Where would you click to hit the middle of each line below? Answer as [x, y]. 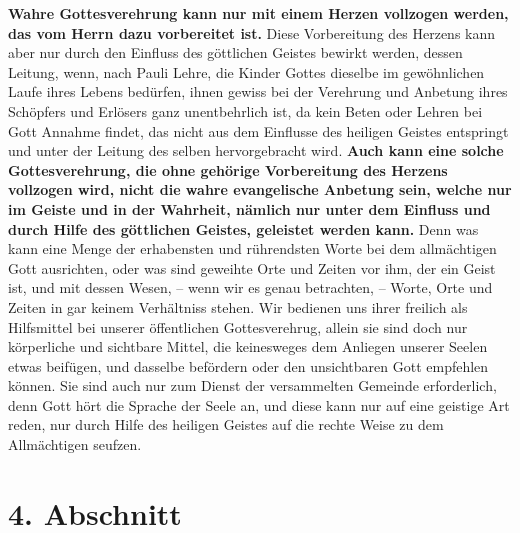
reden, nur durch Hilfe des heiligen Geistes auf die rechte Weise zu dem [226, 424]
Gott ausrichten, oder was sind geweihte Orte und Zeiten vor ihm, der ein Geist [252, 267]
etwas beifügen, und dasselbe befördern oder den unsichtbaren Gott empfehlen [248, 365]
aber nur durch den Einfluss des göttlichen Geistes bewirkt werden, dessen [235, 52]
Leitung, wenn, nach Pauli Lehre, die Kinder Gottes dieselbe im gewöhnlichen [246, 71]
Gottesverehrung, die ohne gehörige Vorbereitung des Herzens [228, 169]
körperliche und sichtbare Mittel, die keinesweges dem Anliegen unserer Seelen [248, 346]
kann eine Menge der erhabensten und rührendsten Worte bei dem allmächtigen [252, 248]
